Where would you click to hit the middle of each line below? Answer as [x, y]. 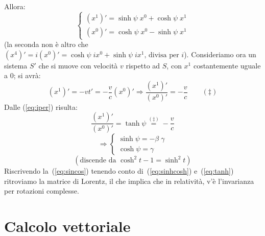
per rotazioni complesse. [42, 191]
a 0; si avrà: [22, 75]
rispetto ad [143, 65]
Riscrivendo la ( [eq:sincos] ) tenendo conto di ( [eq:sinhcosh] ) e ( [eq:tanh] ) [119, 171]
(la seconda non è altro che [46, 44]
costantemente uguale [227, 65]
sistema [16, 65]
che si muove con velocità [78, 65]
